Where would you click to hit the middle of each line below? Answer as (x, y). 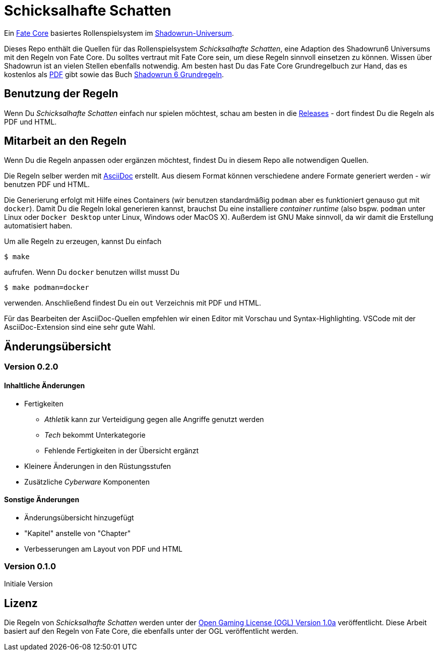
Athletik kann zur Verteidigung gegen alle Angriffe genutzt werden (154, 419)
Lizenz (21, 603)
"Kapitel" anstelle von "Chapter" (78, 533)
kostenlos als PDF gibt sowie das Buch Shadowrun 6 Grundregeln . (114, 74)
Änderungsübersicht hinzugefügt (79, 517)
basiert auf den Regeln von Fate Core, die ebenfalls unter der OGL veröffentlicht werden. (151, 631)
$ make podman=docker (47, 288)
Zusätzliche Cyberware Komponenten (87, 482)
